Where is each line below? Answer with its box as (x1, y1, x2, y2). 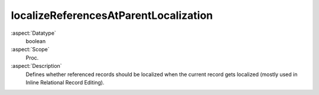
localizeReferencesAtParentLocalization (11, 9, 213, 22)
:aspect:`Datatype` (11, 30, 56, 37)
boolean (25, 37, 46, 44)
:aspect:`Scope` (11, 46, 50, 53)
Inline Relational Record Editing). (25, 78, 105, 86)
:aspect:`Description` (11, 63, 62, 70)
